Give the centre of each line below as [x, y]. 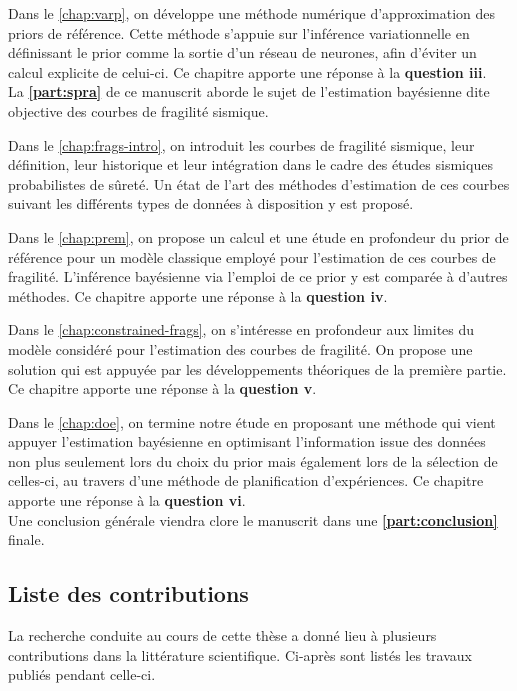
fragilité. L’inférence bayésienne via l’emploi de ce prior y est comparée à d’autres [258, 276]
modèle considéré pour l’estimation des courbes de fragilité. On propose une [240, 348]
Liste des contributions [128, 593]
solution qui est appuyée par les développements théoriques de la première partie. [257, 368]
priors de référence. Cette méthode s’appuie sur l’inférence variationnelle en [239, 32]
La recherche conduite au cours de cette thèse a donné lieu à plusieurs [222, 635]
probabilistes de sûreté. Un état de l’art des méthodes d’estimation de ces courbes [259, 183]
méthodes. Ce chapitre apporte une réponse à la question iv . [198, 295]
